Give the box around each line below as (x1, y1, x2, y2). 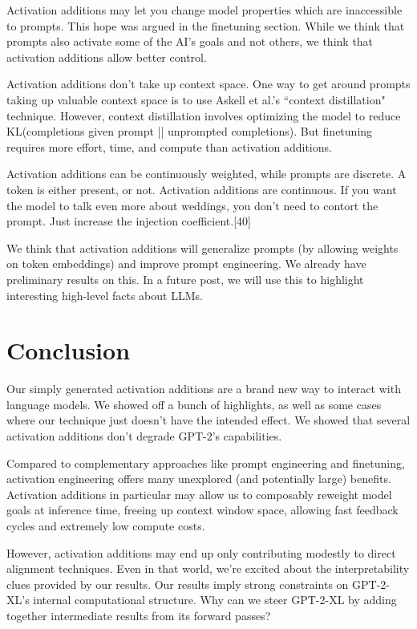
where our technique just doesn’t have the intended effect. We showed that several (6, 412, 411, 428)
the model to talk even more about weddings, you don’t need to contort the (6, 197, 379, 213)
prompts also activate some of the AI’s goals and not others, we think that (6, 33, 374, 50)
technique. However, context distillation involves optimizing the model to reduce (6, 107, 401, 124)
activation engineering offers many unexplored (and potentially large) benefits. (6, 470, 391, 487)
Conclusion (6, 334, 131, 367)
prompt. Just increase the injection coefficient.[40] (6, 213, 251, 229)
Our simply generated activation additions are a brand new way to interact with (6, 380, 401, 397)
